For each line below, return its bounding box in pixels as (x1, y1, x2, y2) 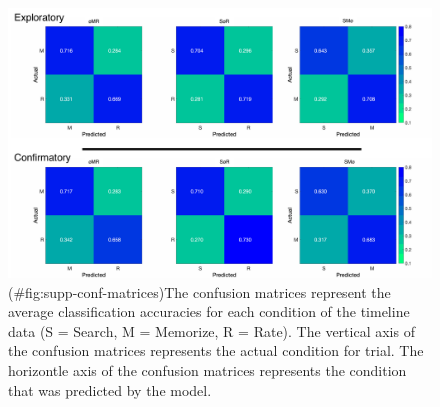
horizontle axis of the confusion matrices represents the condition (8, 359, 407, 380)
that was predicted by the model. (8, 379, 212, 400)
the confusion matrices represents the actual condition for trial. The (8, 340, 424, 361)
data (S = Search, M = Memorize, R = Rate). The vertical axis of (8, 320, 415, 341)
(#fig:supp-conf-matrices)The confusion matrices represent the (8, 281, 391, 302)
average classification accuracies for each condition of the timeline (8, 301, 410, 322)
